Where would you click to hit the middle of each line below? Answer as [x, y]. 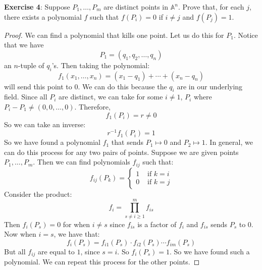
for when [76, 224]
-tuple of [31, 65]
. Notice [246, 35]
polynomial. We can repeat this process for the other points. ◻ [102, 262]
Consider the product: [38, 194]
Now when [20, 234]
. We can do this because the [122, 86]
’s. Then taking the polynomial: [101, 65]
